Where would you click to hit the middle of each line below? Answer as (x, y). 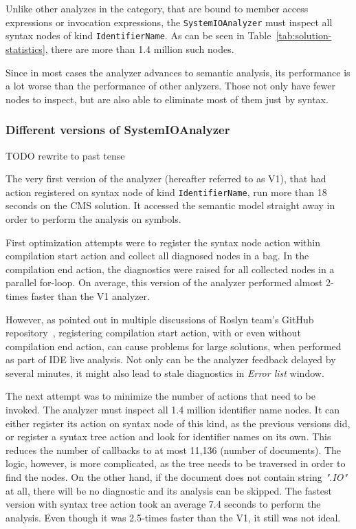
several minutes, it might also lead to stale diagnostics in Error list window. (165, 373)
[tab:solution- (304, 35)
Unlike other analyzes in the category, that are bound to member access (157, 8)
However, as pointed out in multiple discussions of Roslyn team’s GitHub (160, 319)
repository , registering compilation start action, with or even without (153, 333)
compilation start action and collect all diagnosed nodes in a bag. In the (157, 256)
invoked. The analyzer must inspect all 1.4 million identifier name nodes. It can (173, 410)
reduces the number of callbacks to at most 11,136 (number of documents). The (174, 450)
